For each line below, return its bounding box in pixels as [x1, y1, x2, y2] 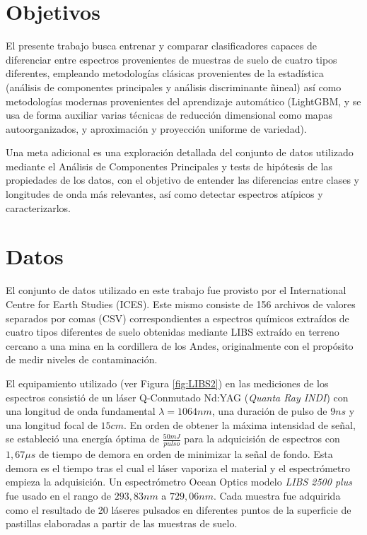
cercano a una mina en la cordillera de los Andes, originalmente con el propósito [6, 338, 354, 353]
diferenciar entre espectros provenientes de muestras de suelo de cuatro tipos [6, 52, 337, 66]
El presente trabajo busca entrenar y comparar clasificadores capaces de [6, 38, 317, 53]
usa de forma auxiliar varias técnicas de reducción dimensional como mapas [6, 107, 333, 122]
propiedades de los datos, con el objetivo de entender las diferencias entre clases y [6, 172, 359, 187]
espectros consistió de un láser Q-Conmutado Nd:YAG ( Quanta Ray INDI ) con [6, 389, 349, 404]
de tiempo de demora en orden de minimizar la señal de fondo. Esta [38, 447, 333, 461]
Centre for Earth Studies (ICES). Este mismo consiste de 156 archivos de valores [6, 296, 356, 311]
